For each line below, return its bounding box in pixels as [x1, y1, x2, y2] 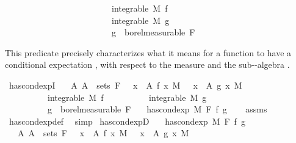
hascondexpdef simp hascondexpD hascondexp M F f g [9, 114, 245, 127]
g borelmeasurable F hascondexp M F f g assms [47, 103, 267, 116]
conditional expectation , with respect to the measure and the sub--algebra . [5, 58, 290, 71]
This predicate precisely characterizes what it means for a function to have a [5, 46, 292, 59]
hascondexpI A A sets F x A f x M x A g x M [9, 78, 242, 91]
